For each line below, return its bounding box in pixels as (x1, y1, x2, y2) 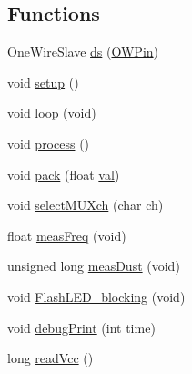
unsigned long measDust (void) (7, 256, 180, 275)
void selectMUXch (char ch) (7, 195, 164, 214)
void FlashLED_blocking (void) (7, 286, 186, 306)
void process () (7, 133, 90, 152)
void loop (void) (7, 103, 96, 122)
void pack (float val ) (7, 164, 120, 183)
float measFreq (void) (7, 225, 126, 244)
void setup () (7, 72, 79, 91)
